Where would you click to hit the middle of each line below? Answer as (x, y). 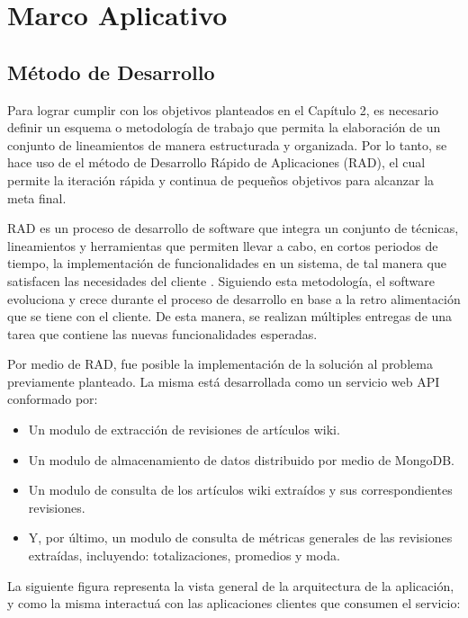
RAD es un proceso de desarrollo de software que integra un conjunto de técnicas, (233, 228)
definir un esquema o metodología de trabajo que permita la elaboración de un (224, 127)
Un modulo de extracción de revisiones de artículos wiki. (184, 430)
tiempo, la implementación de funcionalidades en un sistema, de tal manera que (227, 263)
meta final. (37, 197)
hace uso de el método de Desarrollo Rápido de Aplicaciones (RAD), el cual (216, 162)
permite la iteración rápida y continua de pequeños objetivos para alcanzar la (221, 179)
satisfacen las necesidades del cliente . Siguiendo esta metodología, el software (221, 280)
